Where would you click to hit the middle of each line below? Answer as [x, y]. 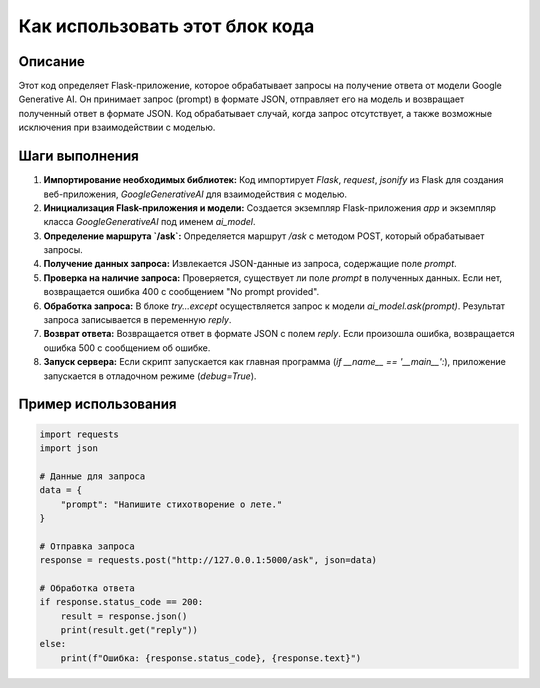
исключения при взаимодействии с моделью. [117, 127]
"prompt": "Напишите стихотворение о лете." [171, 504]
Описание [51, 61]
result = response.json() [124, 616]
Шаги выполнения [78, 156]
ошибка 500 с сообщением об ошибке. [127, 347]
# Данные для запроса [92, 476]
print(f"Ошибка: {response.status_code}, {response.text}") [211, 658]
